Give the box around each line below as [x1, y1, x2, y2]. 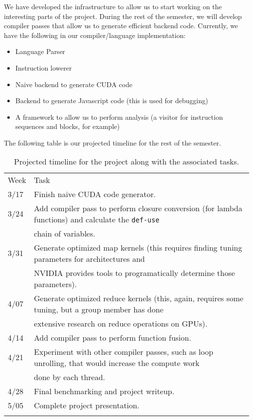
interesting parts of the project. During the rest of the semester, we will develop [4, 11, 242, 21]
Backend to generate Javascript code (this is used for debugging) [15, 95, 208, 106]
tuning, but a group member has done [34, 303, 163, 315]
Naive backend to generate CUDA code [15, 79, 132, 89]
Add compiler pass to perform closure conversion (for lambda [34, 202, 242, 214]
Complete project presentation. [34, 399, 140, 411]
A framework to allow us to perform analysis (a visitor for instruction [15, 111, 223, 122]
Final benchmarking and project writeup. [34, 385, 175, 397]
